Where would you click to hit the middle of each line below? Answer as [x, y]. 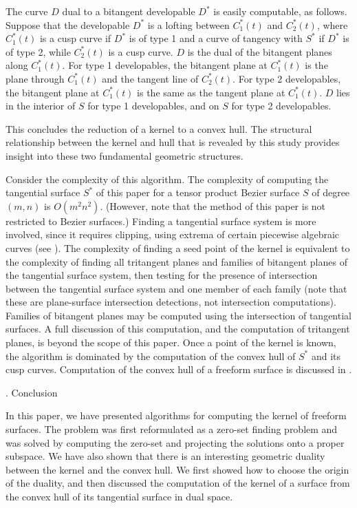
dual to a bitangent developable [129, 11]
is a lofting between [188, 24]
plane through [35, 78]
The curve [27, 11]
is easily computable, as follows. [280, 11]
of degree [331, 192]
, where [332, 24]
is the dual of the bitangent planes [260, 51]
